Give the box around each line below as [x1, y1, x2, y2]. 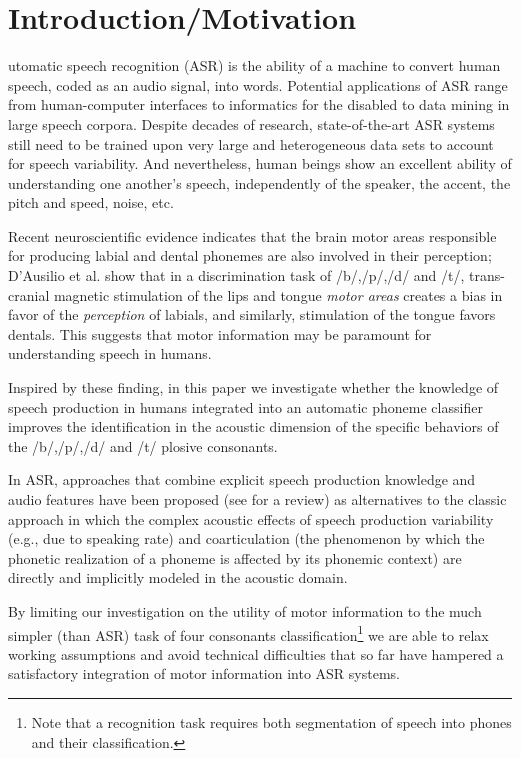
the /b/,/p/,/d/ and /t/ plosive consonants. [8, 435, 278, 456]
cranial [8, 284, 50, 305]
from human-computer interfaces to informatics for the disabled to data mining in [8, 94, 510, 115]
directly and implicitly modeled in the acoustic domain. [8, 567, 348, 588]
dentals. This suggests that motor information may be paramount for [8, 323, 432, 344]
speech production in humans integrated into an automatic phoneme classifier [8, 396, 483, 417]
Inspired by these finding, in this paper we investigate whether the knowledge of [8, 377, 499, 398]
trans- [469, 265, 505, 286]
